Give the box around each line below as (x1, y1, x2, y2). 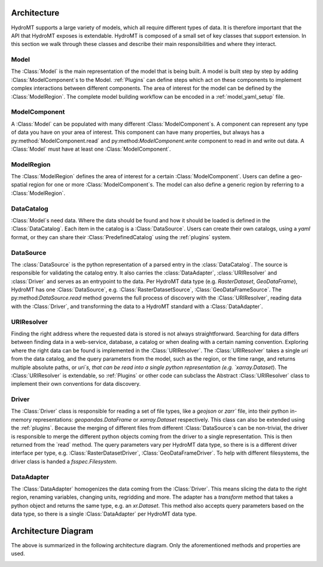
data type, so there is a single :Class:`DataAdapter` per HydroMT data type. (11, 510, 197, 517)
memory (11, 416, 32, 423)
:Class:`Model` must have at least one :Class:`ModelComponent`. (11, 145, 171, 153)
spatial (11, 181, 28, 188)
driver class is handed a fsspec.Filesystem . (11, 458, 118, 465)
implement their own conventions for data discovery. (11, 380, 141, 388)
